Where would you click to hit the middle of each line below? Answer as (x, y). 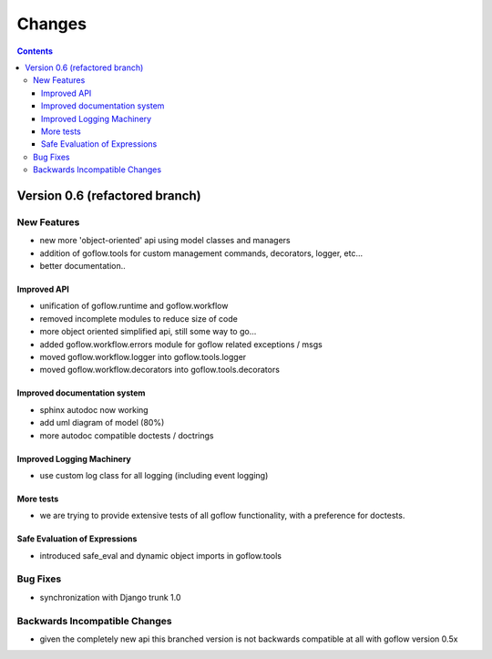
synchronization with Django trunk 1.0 (110, 597)
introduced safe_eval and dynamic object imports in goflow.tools (161, 555)
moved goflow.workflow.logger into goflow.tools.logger (143, 356)
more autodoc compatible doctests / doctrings (127, 435)
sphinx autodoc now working (94, 409)
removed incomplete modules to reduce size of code (139, 318)
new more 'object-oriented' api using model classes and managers (165, 241)
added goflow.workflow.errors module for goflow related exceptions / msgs (181, 344)
